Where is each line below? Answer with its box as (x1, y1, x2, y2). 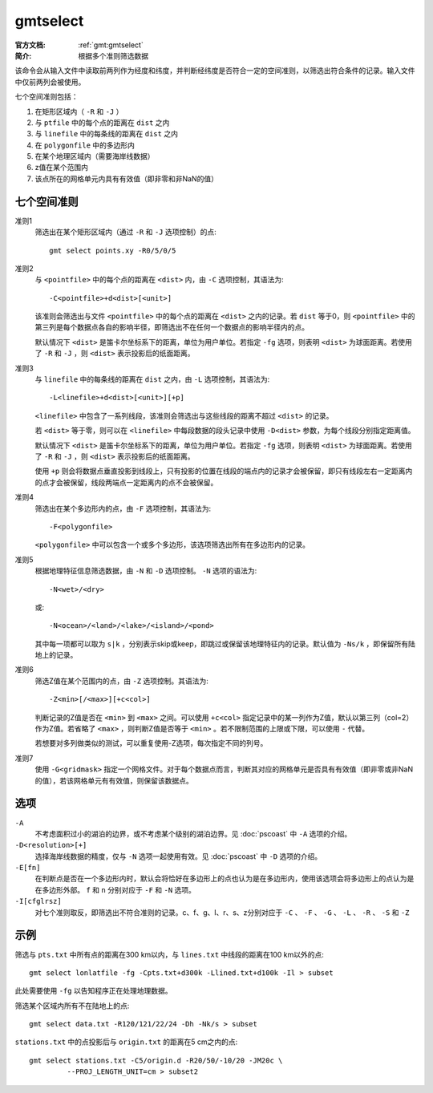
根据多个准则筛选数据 (78, 51, 148, 60)
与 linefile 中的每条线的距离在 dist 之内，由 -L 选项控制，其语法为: (34, 374, 270, 384)
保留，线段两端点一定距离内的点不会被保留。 (69, 477, 218, 487)
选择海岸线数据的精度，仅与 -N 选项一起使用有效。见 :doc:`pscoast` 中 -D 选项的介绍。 (34, 851, 322, 861)
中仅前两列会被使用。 (14, 77, 86, 87)
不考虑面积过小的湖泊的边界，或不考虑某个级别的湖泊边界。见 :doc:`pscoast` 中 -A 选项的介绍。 (34, 828, 352, 838)
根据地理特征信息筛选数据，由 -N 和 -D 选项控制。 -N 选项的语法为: (34, 566, 257, 576)
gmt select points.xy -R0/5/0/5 (49, 245, 176, 255)
